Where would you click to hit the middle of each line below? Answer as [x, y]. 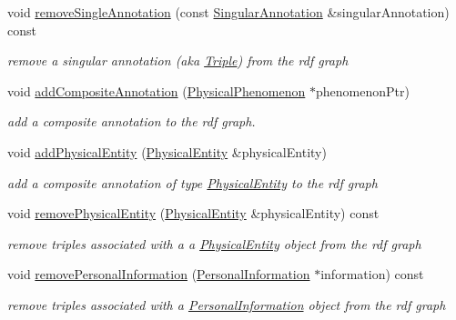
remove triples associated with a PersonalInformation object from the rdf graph [227, 304]
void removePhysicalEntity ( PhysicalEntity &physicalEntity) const [193, 213]
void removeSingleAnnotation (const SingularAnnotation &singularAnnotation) [228, 12]
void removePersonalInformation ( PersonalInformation [159, 274]
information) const [372, 274]
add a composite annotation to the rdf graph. [132, 121]
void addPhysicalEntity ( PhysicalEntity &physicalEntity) [167, 151]
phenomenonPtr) [362, 90]
